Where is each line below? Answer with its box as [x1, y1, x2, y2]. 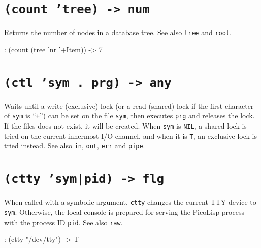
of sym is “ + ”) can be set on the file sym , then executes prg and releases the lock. [4, 110, 255, 121]
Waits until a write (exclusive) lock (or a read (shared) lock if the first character [4, 100, 254, 111]
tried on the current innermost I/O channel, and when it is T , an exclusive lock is [4, 130, 257, 141]
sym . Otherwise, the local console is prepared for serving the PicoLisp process [4, 206, 244, 217]
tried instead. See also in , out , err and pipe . [4, 140, 145, 151]
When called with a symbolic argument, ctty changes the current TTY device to [4, 197, 256, 207]
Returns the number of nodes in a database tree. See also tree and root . [4, 27, 232, 38]
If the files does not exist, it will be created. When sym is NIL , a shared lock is [4, 120, 247, 131]
